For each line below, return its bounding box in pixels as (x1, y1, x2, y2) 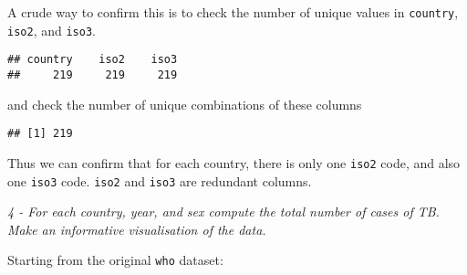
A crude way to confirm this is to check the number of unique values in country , (7, 3, 459, 21)
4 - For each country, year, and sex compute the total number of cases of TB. (7, 202, 440, 221)
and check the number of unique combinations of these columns (7, 94, 362, 113)
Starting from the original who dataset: (7, 250, 223, 270)
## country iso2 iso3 (7, 53, 178, 67)
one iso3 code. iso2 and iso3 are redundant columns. (7, 171, 312, 190)
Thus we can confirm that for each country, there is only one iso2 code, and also (7, 153, 461, 172)
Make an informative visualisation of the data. (7, 219, 266, 238)
